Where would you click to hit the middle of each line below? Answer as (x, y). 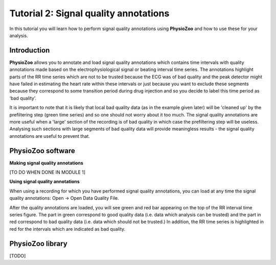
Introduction (30, 50)
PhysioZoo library (38, 243)
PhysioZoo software (42, 151)
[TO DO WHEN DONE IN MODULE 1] (48, 172)
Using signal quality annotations (45, 182)
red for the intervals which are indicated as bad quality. (67, 229)
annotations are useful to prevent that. (50, 136)
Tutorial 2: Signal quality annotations (89, 13)
